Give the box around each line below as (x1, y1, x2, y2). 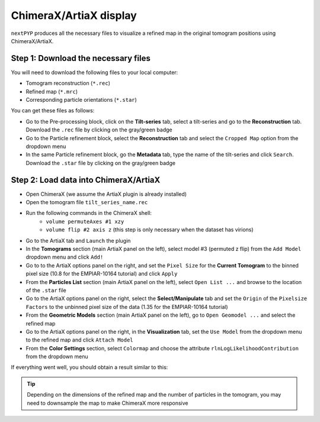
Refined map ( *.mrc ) (25, 88, 78, 95)
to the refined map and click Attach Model (25, 336, 133, 343)
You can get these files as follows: (11, 107, 95, 114)
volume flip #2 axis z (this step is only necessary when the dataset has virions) (46, 226, 254, 233)
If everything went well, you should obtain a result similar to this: (11, 364, 168, 371)
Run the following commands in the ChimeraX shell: (25, 210, 152, 217)
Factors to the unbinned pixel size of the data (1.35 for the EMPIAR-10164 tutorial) (25, 303, 228, 310)
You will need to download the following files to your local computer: (11, 69, 178, 76)
